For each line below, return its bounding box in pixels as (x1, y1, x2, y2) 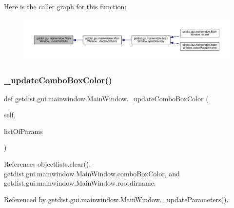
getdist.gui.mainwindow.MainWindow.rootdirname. (4, 178, 156, 188)
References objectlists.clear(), (4, 158, 91, 169)
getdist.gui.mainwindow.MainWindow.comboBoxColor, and (4, 168, 180, 178)
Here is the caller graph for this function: (4, 1, 127, 11)
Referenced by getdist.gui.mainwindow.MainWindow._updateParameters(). (4, 194, 229, 204)
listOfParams (4, 126, 43, 136)
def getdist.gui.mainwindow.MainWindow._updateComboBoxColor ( (4, 93, 209, 103)
